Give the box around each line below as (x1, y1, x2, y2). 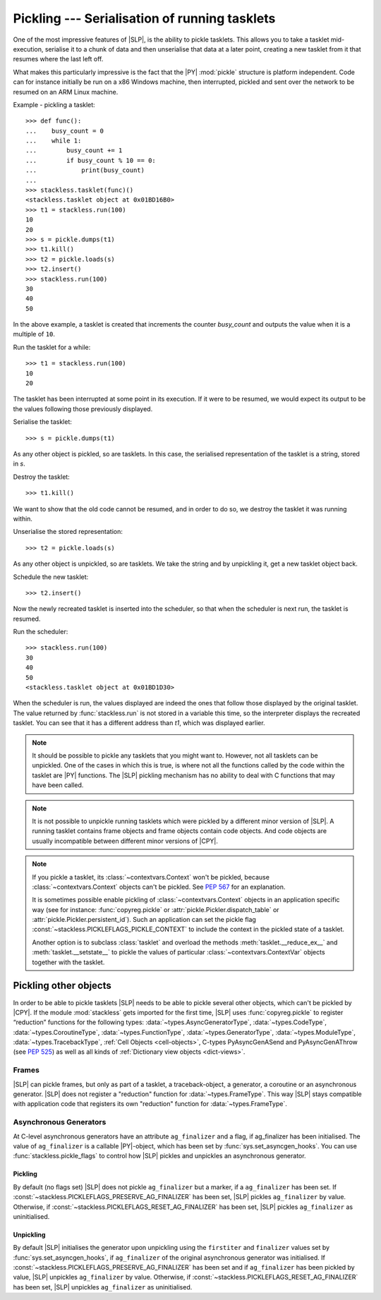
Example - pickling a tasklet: (13, 100, 95, 109)
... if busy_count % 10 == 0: (25, 156, 157, 164)
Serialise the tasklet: (13, 418, 72, 426)
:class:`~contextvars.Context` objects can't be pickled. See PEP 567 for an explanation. (32, 882, 286, 891)
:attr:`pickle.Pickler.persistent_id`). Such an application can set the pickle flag (32, 916, 257, 924)
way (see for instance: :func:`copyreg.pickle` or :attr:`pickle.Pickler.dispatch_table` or (32, 905, 279, 913)
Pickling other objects (13, 980, 112, 992)
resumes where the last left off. (13, 55, 104, 63)
